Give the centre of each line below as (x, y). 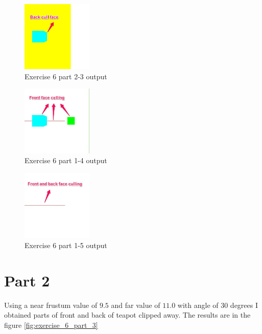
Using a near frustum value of (51, 305)
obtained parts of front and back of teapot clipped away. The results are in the (127, 315)
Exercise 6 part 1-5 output (66, 245)
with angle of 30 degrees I (218, 305)
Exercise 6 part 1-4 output (66, 160)
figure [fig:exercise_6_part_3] (51, 325)
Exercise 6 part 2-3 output (66, 76)
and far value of (136, 305)
